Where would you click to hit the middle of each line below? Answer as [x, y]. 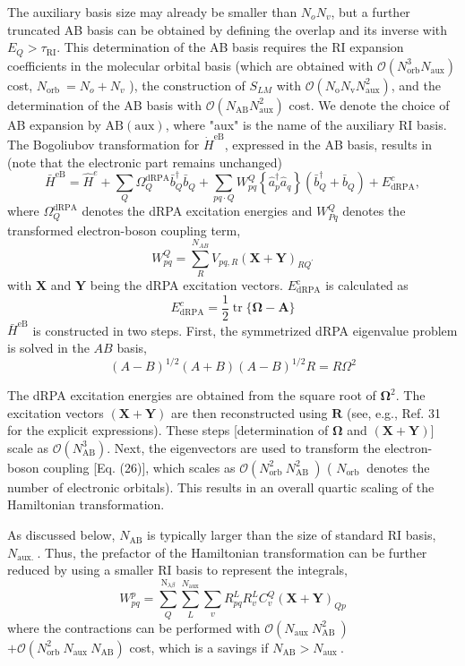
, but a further [370, 12]
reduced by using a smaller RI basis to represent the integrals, [177, 570]
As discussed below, [61, 535]
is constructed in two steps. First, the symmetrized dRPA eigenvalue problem [245, 330]
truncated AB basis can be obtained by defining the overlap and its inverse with [228, 29]
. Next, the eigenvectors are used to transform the [244, 447]
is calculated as [367, 285]
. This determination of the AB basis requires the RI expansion [230, 47]
